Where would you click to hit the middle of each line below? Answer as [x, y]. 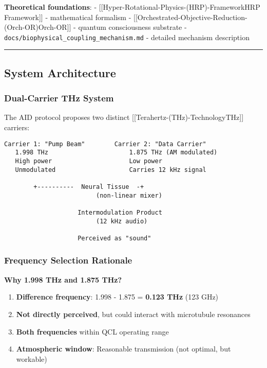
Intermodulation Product [120, 212]
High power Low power [89, 161]
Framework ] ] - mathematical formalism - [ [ [71, 17]
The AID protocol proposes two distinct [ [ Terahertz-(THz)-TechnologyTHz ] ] [124, 117]
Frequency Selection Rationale [68, 260]
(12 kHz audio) [122, 221]
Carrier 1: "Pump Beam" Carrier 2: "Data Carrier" [105, 144]
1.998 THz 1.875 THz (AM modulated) [116, 153]
